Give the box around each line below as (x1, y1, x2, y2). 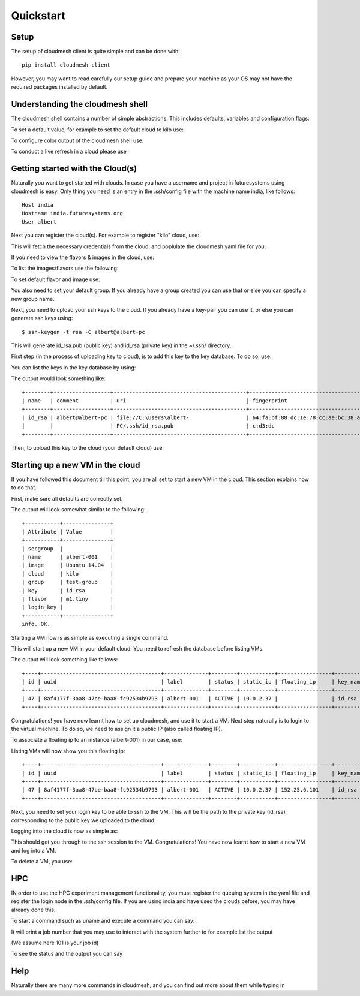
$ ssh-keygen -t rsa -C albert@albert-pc (22, 329, 145, 335)
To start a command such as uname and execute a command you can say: (11, 917, 195, 925)
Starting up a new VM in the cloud (11, 459, 140, 470)
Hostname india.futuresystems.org (22, 210, 123, 217)
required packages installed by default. (11, 83, 108, 91)
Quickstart (11, 9, 66, 22)
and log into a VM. (11, 847, 56, 854)
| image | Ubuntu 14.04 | (22, 562, 114, 569)
